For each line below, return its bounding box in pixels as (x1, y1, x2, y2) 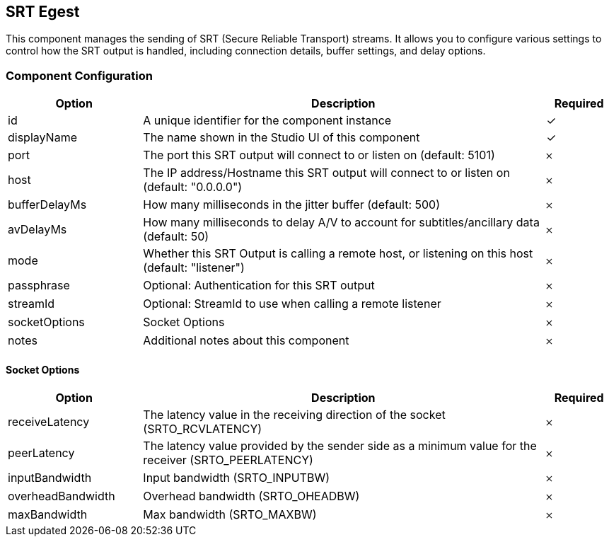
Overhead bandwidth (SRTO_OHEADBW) (143, 489, 360, 504)
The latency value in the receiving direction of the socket (143, 408, 446, 422)
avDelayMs (8, 222, 67, 237)
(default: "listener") (143, 260, 245, 275)
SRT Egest (6, 3, 80, 21)
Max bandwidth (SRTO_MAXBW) (143, 507, 317, 522)
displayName (8, 130, 77, 145)
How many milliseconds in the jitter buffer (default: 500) (143, 197, 441, 212)
